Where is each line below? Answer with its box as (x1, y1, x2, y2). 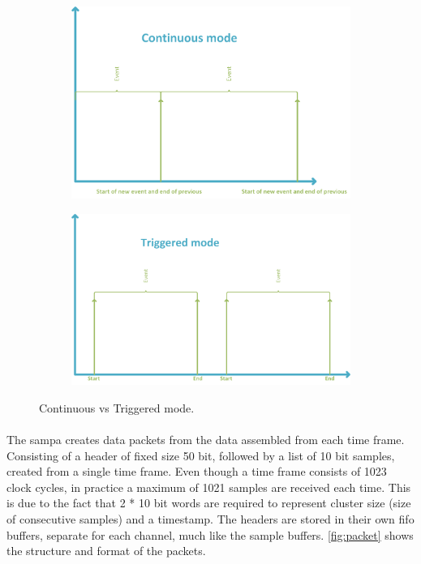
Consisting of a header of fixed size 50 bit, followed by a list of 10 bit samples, (6, 446, 395, 464)
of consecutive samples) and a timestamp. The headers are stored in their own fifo (6, 511, 415, 528)
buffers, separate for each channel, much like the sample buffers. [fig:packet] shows (6, 526, 414, 543)
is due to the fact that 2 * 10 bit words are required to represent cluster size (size (6, 494, 411, 511)
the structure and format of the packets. (6, 542, 206, 559)
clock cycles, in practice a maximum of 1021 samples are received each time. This (6, 478, 411, 495)
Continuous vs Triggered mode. (39, 399, 195, 416)
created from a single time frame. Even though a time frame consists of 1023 (6, 463, 387, 480)
